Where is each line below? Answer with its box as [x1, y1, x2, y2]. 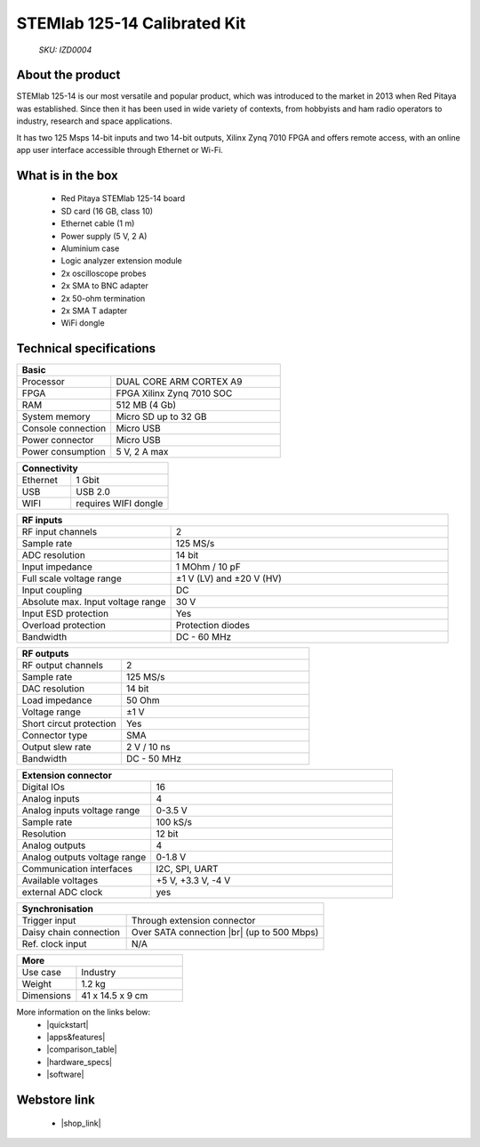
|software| [46, 1069, 84, 1080]
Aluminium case [60, 243, 120, 254]
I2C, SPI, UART [156, 863, 219, 876]
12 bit [156, 828, 179, 840]
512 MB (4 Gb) [116, 399, 177, 411]
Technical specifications [16, 341, 156, 356]
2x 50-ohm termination [60, 293, 146, 303]
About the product [16, 68, 121, 83]
